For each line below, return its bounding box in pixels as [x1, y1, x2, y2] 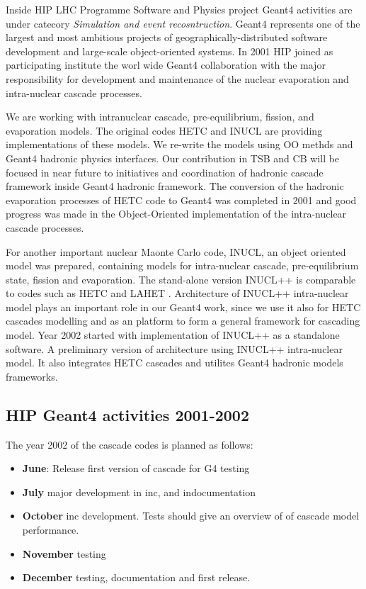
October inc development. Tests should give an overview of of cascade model [22, 508, 360, 523]
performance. [22, 522, 79, 537]
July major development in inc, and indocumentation [22, 484, 256, 499]
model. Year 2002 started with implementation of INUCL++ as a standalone [6, 327, 340, 342]
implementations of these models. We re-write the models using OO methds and [6, 137, 353, 152]
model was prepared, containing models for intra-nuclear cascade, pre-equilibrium [6, 258, 359, 273]
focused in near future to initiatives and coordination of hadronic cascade [6, 164, 324, 179]
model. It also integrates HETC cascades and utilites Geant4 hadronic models [6, 355, 343, 370]
